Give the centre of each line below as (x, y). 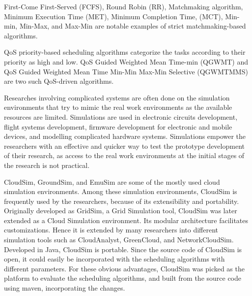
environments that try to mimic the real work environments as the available (118, 107)
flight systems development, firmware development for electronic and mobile (118, 126)
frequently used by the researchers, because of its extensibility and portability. (122, 201)
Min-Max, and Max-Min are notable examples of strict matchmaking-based (133, 26)
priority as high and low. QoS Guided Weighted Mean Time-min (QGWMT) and (126, 61)
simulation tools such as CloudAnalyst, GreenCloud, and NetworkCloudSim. (119, 240)
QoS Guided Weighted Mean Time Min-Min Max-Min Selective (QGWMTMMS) (126, 71)
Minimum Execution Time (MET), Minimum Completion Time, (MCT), (113, 16)
